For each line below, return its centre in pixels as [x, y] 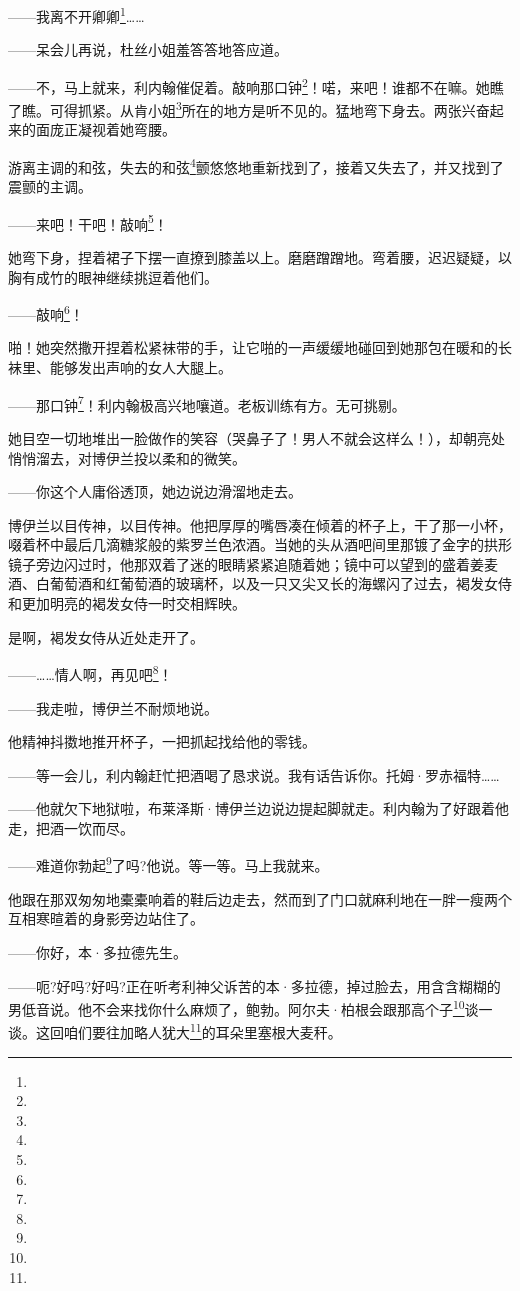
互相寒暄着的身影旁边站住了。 [106, 918]
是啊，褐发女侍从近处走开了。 [106, 636]
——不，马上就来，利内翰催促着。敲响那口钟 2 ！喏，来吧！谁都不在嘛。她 [249, 85]
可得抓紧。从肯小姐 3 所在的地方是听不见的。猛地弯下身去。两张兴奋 [269, 108]
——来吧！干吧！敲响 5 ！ [88, 222]
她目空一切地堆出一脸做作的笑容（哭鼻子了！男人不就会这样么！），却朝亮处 [256, 437]
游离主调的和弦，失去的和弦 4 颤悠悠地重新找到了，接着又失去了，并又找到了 [256, 165]
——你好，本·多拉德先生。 [97, 951]
